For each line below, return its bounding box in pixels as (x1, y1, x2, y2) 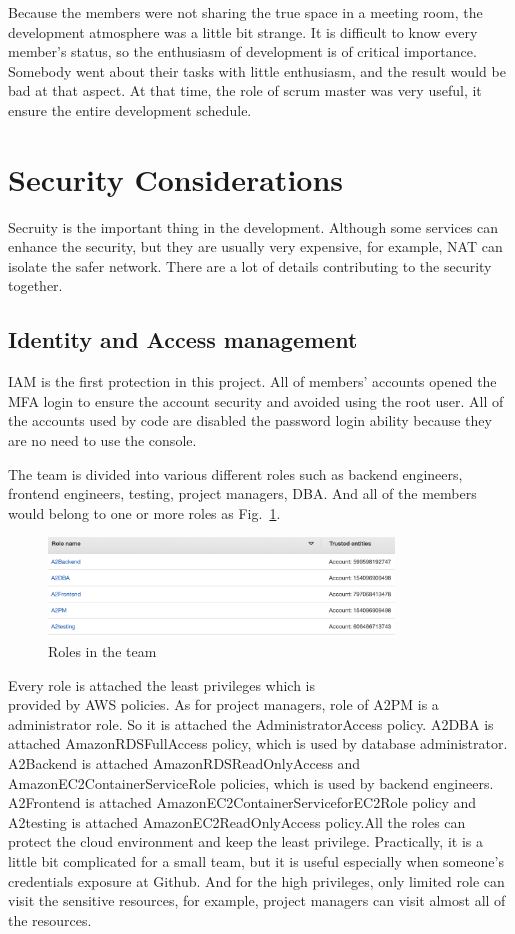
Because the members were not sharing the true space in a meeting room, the (8, 2, 483, 22)
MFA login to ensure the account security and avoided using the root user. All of (8, 390, 504, 411)
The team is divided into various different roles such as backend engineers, (8, 463, 463, 484)
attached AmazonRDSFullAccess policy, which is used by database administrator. (8, 733, 508, 754)
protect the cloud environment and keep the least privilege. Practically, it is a (8, 831, 483, 852)
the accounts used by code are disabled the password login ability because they (8, 410, 492, 431)
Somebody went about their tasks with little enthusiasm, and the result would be (8, 60, 506, 81)
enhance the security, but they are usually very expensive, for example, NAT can (8, 236, 503, 257)
